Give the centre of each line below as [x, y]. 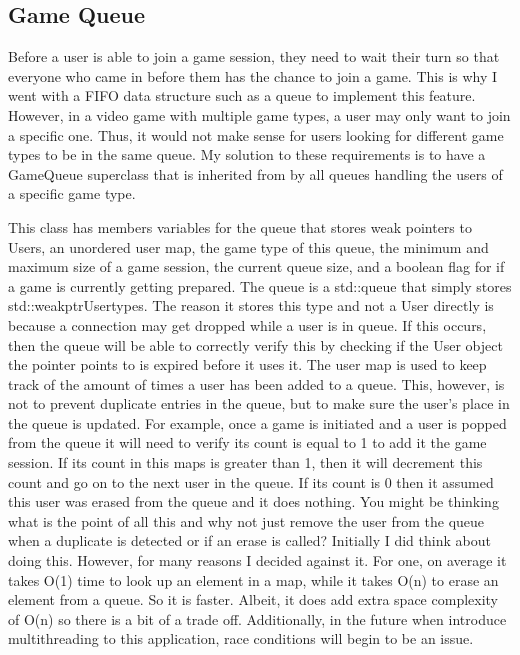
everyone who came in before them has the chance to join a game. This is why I [253, 75]
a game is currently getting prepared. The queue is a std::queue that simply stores [260, 285]
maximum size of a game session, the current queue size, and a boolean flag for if [256, 266]
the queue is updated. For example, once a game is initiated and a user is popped [257, 422]
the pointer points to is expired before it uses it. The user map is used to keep [247, 364]
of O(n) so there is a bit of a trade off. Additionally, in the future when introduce [257, 618]
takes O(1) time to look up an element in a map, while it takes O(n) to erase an [253, 579]
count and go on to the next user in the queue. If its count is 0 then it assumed [251, 481]
